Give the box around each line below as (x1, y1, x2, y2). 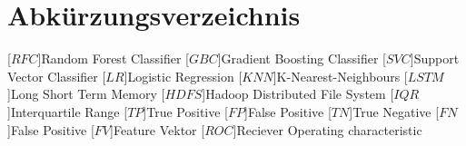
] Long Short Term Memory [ (7, 84, 165, 103)
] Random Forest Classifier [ (37, 49, 189, 68)
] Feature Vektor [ (110, 120, 205, 139)
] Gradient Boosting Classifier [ (217, 49, 386, 68)
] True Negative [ (349, 102, 440, 121)
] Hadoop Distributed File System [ (202, 84, 394, 103)
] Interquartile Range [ (7, 102, 128, 121)
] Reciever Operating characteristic (233, 120, 422, 139)
